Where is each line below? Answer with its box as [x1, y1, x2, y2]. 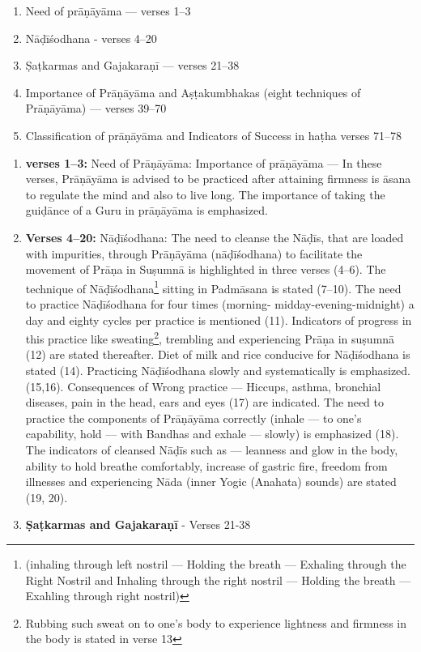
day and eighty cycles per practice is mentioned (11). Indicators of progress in [25, 311, 412, 328]
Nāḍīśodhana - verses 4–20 [25, 29, 157, 46]
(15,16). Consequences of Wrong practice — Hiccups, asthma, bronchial [25, 377, 381, 394]
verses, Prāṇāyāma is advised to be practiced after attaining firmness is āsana [25, 170, 411, 187]
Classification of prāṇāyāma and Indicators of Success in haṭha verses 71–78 [25, 126, 402, 143]
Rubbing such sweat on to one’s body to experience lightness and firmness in [25, 614, 406, 631]
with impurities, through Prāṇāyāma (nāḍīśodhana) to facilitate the [25, 245, 363, 262]
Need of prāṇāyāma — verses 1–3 [25, 2, 191, 19]
